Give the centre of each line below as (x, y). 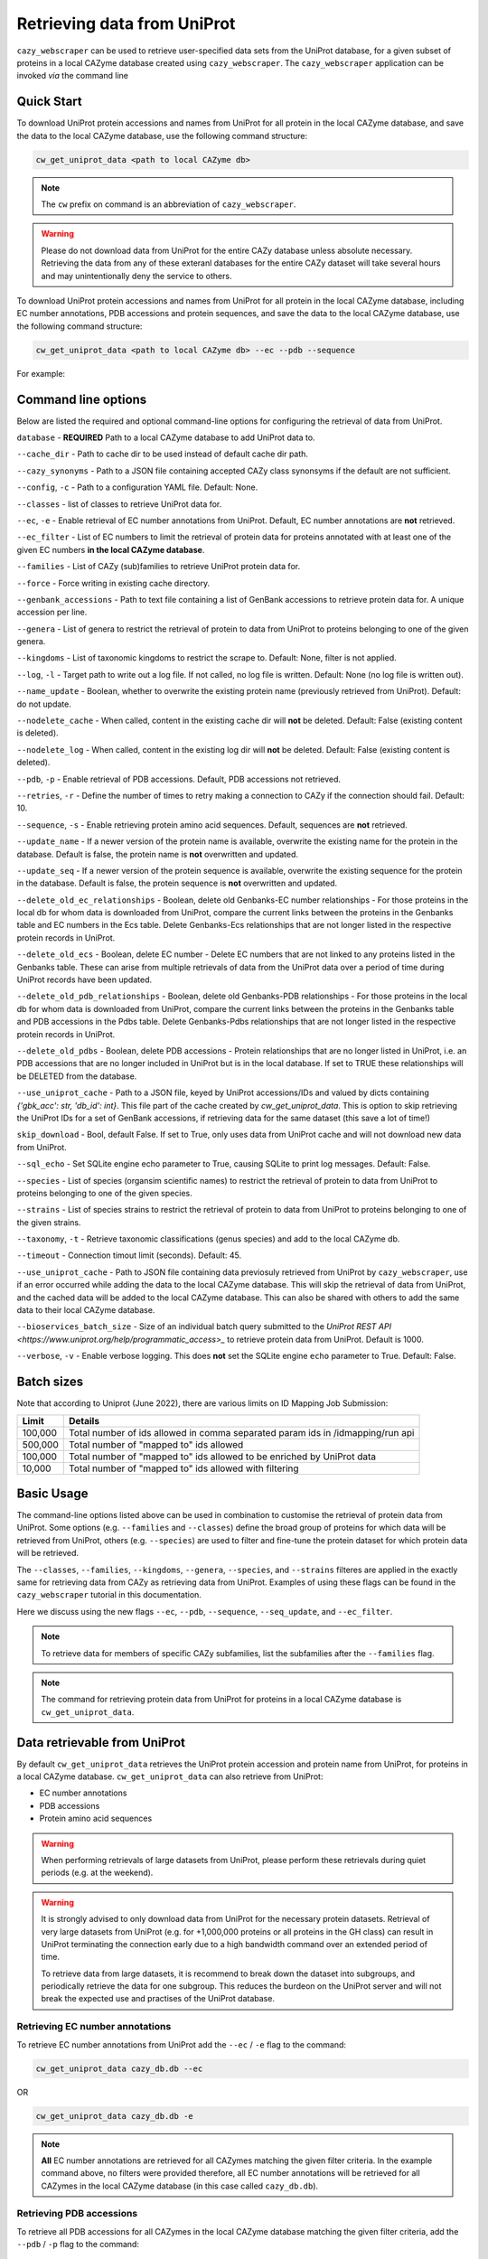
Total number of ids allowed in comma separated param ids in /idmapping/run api (241, 1432)
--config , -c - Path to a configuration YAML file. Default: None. (137, 487)
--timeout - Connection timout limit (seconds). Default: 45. (129, 1255)
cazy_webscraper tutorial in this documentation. (109, 1595)
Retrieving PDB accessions (77, 2214)
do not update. (44, 704)
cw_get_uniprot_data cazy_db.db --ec (119, 2068)
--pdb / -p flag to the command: (78, 2245)
